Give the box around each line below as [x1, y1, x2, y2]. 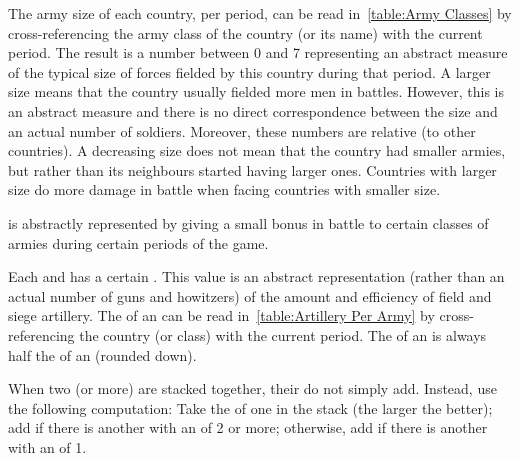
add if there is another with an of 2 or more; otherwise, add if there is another [8, 417, 488, 438]
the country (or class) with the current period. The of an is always [79, 324, 487, 345]
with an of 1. [8, 436, 87, 457]
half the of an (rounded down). [8, 344, 197, 365]
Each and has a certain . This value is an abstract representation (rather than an [8, 266, 505, 287]
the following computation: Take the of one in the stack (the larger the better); [8, 397, 493, 418]
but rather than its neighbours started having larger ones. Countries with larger [8, 159, 497, 180]
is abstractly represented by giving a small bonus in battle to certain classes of [8, 212, 489, 233]
